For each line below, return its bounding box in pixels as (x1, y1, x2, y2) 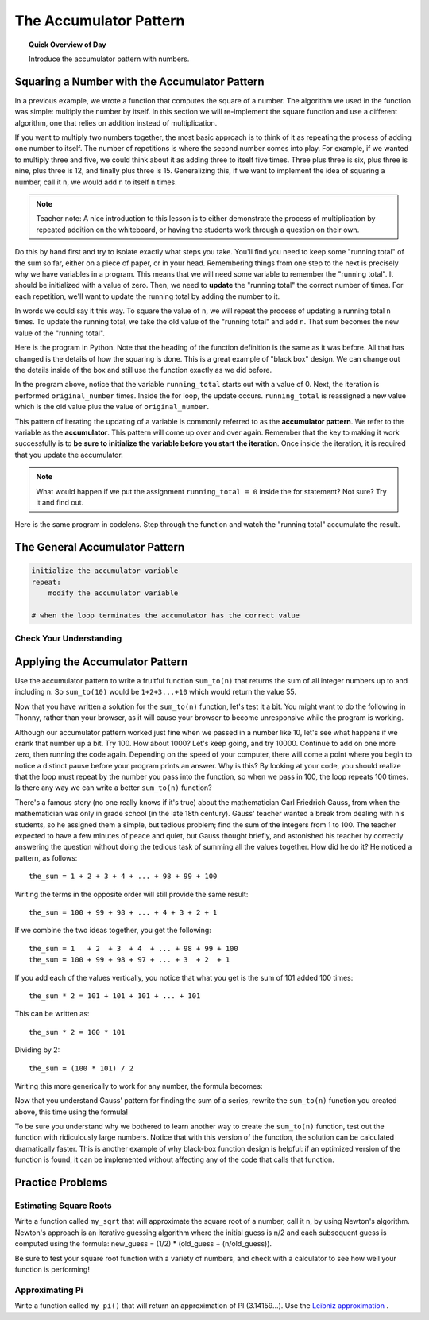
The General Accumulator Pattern (14, 540, 185, 554)
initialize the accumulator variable (31, 567, 179, 575)
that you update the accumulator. (14, 450, 123, 459)
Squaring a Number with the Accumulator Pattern (14, 75, 265, 88)
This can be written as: (14, 1009, 90, 1019)
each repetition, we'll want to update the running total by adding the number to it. (14, 291, 280, 301)
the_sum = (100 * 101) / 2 (29, 1063, 134, 1073)
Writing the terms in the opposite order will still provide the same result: (14, 889, 249, 899)
